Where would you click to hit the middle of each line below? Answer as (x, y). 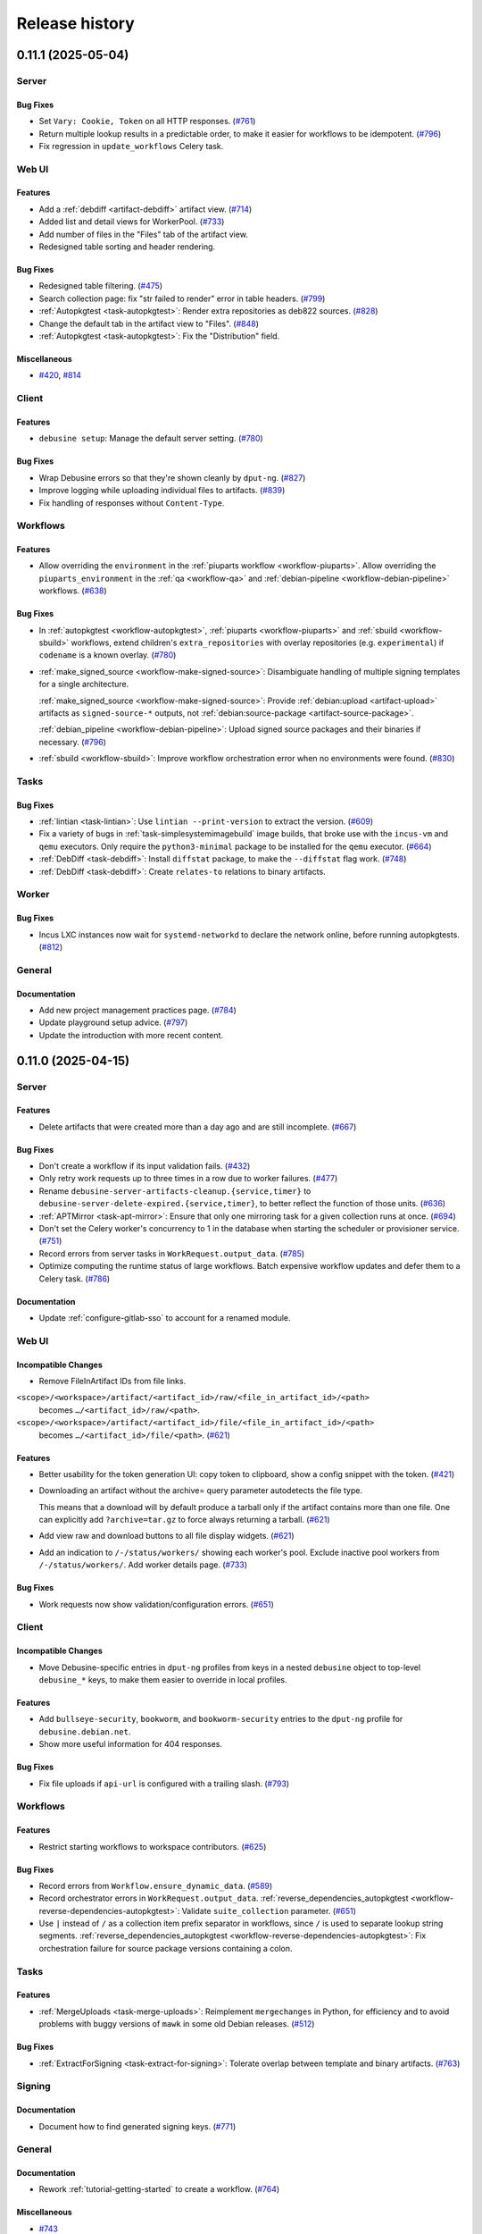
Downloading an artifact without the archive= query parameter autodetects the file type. (201, 1491)
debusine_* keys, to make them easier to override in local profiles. (163, 1679)
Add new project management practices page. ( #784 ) (137, 1010)
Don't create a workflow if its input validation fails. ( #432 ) (145, 1166)
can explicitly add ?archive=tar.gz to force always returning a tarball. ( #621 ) (184, 1520)
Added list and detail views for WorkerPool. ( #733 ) (132, 222)
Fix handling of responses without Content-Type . (132, 503)
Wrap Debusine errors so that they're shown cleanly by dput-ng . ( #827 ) (172, 477)
